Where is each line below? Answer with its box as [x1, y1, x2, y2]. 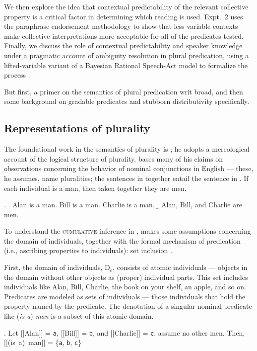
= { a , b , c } [48, 337, 82, 348]
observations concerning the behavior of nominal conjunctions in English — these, [4, 163, 254, 174]
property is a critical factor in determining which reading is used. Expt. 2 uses [4, 11, 243, 21]
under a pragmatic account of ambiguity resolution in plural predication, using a [4, 50, 249, 60]
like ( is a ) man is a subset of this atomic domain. [4, 311, 154, 321]
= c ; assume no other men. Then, [142, 327, 245, 338]
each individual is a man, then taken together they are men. [4, 182, 187, 193]
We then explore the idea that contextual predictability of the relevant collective [4, 1, 249, 11]
